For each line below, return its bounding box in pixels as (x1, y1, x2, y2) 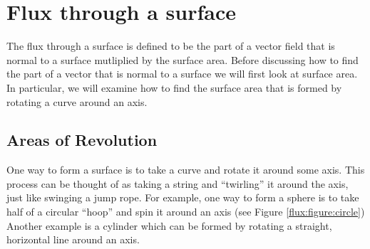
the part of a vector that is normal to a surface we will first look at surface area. (6, 66, 358, 81)
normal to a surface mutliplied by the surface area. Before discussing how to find (6, 52, 359, 67)
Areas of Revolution (6, 129, 158, 151)
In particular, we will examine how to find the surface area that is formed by (6, 80, 342, 95)
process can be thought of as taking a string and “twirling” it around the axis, (6, 176, 349, 191)
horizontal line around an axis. (6, 232, 140, 247)
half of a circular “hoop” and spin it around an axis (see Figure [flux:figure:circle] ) (6, 204, 365, 219)
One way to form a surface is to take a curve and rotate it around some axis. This (6, 162, 365, 177)
